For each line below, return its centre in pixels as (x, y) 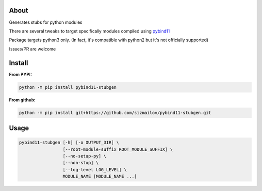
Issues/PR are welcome (32, 49)
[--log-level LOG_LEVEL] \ (95, 169)
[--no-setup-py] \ (84, 156)
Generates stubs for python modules (46, 22)
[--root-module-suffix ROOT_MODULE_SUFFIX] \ (118, 149)
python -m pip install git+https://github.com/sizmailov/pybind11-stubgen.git (115, 112)
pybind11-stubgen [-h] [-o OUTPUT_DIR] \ (69, 143)
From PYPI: (20, 74)
